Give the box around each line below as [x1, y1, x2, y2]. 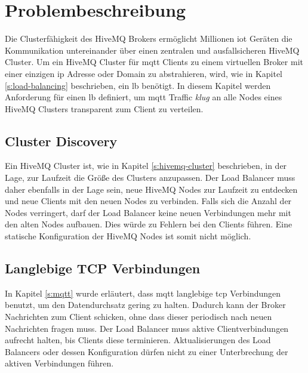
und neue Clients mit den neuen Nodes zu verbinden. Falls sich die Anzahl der [5, 195, 292, 207]
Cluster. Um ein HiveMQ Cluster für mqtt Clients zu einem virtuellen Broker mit [5, 56, 303, 68]
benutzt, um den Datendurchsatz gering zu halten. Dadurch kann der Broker [5, 298, 286, 311]
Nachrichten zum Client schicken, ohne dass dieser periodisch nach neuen [5, 310, 272, 323]
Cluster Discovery [5, 131, 118, 150]
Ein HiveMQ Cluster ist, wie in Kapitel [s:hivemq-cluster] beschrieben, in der [5, 159, 287, 172]
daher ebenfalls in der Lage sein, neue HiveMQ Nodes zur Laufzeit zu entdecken [5, 183, 298, 195]
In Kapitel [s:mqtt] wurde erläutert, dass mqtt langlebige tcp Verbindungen [5, 286, 281, 299]
